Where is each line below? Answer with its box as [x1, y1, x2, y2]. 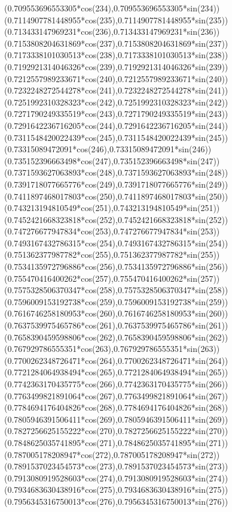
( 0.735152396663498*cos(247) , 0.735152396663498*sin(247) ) [4, 154, 220, 167]
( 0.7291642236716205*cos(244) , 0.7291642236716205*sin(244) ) [4, 119, 228, 131]
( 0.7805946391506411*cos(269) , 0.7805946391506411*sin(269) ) [4, 412, 228, 425]
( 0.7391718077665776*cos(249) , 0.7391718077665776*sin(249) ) [4, 177, 228, 190]
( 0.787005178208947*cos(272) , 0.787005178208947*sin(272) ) [4, 448, 220, 460]
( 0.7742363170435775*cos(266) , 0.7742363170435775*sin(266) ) [4, 378, 228, 390]
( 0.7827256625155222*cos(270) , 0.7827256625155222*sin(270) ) [4, 424, 228, 437]
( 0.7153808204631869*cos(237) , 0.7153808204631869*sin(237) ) [4, 37, 228, 49]
